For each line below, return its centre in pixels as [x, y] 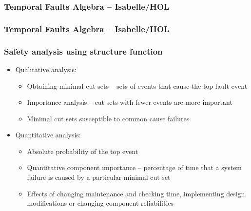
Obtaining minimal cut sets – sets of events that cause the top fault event [137, 86]
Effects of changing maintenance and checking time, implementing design [136, 193]
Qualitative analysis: [46, 69]
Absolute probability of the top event [83, 151]
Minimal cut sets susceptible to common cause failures [108, 118]
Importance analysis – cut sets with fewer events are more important [130, 102]
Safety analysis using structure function [83, 51]
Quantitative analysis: [48, 135]
